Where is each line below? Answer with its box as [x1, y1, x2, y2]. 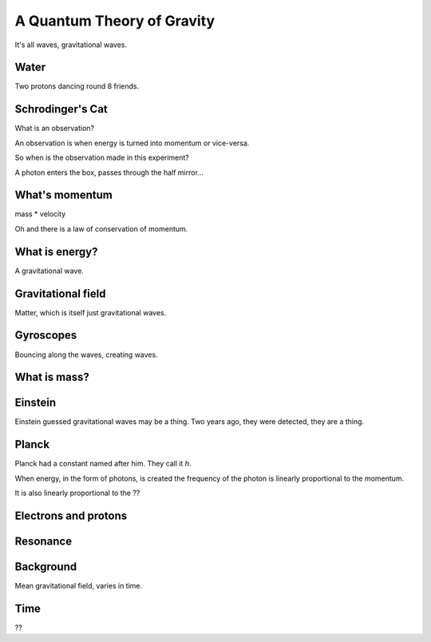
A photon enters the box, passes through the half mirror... [14, 168, 204, 177]
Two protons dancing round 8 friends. [14, 81, 140, 91]
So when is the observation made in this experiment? [14, 153, 189, 163]
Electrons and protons [14, 509, 128, 522]
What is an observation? [14, 124, 95, 133]
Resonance [14, 534, 72, 548]
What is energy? [14, 244, 98, 259]
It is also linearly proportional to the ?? [14, 488, 140, 498]
